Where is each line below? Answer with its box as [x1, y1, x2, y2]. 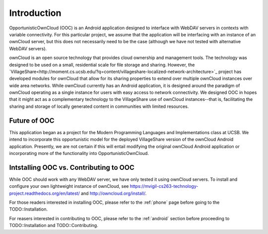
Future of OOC [9, 116, 55, 125]
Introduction [9, 7, 62, 18]
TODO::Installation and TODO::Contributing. [9, 223, 99, 229]
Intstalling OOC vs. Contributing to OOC [9, 163, 134, 171]
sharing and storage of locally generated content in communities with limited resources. [9, 103, 189, 109]
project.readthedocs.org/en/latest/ [9, 190, 80, 196]
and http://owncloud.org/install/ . [80, 190, 147, 196]
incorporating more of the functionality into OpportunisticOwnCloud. [9, 150, 149, 156]
